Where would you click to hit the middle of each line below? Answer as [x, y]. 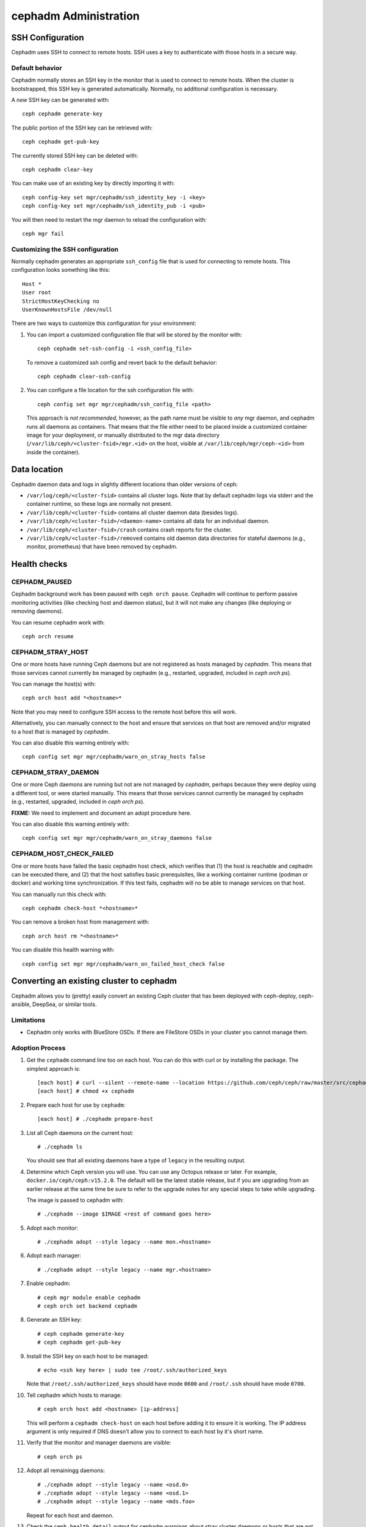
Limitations [28, 1020]
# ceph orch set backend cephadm [87, 1306]
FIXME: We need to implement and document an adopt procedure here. [101, 813]
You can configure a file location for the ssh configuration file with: [110, 390]
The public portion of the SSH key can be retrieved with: [82, 128]
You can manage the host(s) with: [54, 683]
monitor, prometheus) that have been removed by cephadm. [102, 547]
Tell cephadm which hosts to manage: [74, 1395]
